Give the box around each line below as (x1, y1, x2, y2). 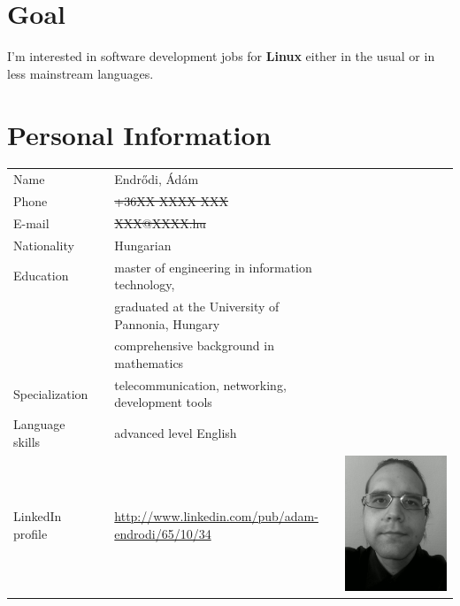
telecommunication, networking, (114, 375, 287, 394)
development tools (114, 393, 212, 411)
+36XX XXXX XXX (114, 192, 229, 211)
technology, (114, 275, 175, 294)
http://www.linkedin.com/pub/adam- (114, 506, 318, 525)
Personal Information (7, 116, 272, 152)
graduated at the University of (114, 297, 280, 315)
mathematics (114, 354, 184, 372)
